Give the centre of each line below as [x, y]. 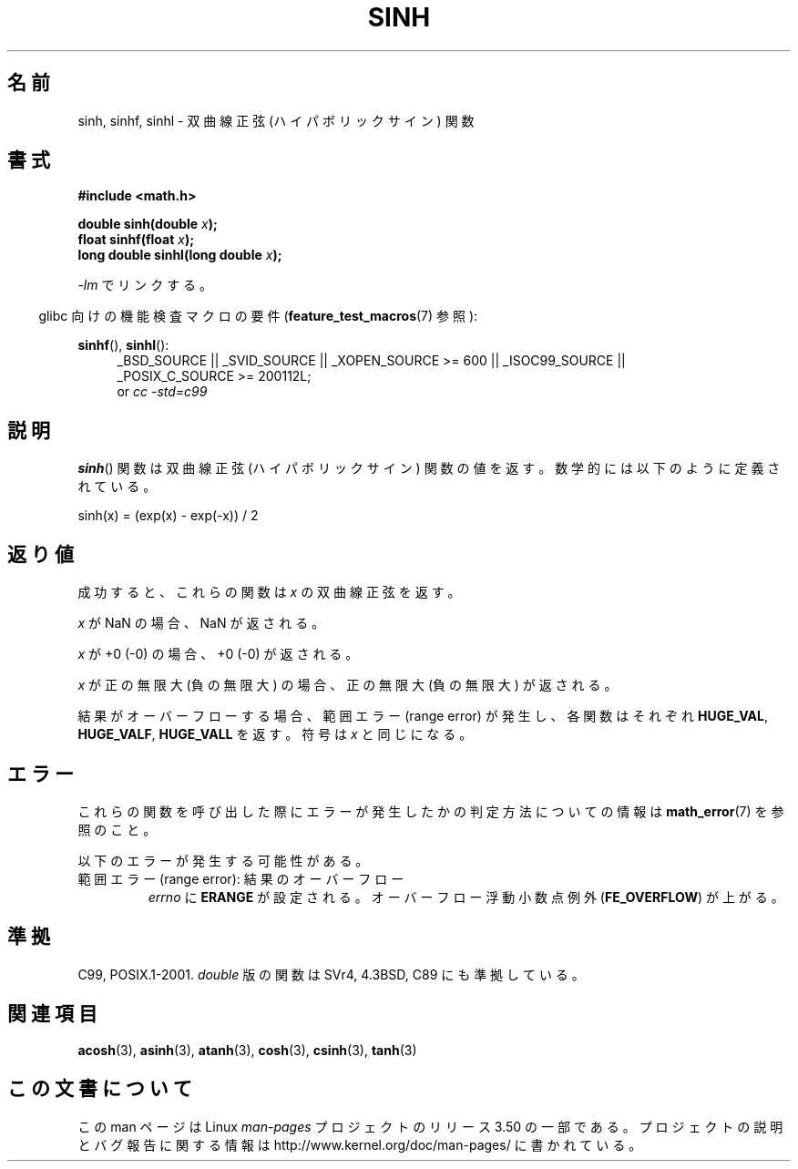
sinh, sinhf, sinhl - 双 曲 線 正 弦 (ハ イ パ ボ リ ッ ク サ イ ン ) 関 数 [276, 120]
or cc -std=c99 [162, 392]
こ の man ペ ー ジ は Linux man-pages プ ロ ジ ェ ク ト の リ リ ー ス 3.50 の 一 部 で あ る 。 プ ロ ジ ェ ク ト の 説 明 [430, 1126]
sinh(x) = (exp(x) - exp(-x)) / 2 [168, 516]
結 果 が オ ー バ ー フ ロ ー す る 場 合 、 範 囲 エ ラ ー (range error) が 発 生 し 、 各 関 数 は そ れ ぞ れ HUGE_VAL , [423, 716]
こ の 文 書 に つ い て [100, 1089]
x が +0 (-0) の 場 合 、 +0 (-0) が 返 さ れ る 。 [218, 654]
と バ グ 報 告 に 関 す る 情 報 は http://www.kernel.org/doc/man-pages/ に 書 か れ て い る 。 [360, 1144]
